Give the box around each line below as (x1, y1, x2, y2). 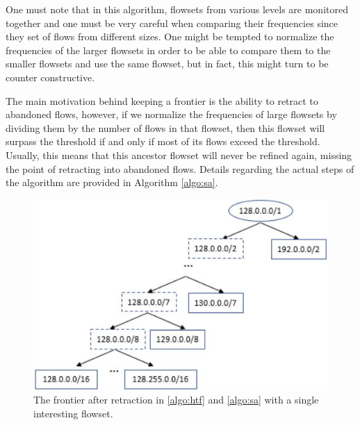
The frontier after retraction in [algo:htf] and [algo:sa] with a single (33, 392, 319, 407)
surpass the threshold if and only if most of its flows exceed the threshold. (6, 134, 320, 149)
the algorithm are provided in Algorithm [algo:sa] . (6, 175, 218, 190)
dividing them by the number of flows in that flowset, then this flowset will (6, 120, 325, 135)
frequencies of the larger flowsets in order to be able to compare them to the (6, 42, 331, 57)
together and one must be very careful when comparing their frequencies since (6, 15, 338, 30)
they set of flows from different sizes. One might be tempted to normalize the (6, 29, 334, 44)
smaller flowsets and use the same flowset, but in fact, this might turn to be (6, 56, 329, 71)
